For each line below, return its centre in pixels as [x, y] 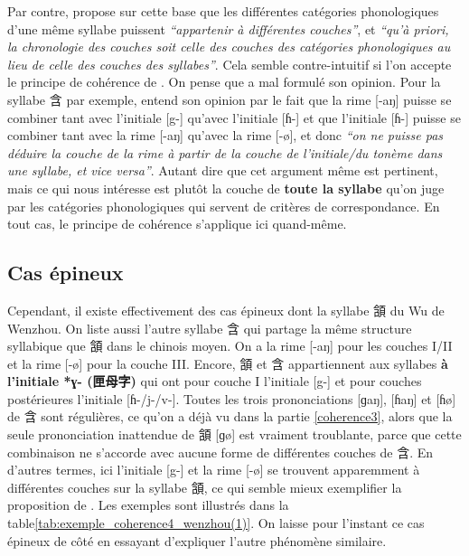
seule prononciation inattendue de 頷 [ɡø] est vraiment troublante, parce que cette [234, 434]
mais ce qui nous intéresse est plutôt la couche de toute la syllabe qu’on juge [226, 188]
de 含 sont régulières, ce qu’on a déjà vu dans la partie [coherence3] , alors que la [230, 416]
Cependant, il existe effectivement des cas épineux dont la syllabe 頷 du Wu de [226, 310]
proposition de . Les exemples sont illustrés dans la [148, 505]
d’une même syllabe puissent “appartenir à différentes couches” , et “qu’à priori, [228, 28]
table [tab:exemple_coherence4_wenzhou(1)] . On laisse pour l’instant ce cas [216, 523]
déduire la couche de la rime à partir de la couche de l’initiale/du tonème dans [225, 152]
